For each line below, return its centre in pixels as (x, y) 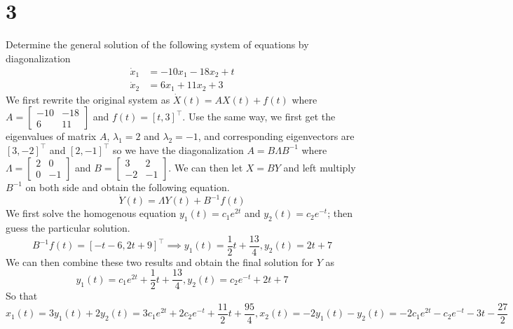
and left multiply (320, 167)
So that (22, 296)
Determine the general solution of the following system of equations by (157, 44)
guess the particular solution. (68, 228)
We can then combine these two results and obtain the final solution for (160, 261)
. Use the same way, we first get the (259, 117)
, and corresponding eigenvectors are (276, 136)
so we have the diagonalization (178, 149)
